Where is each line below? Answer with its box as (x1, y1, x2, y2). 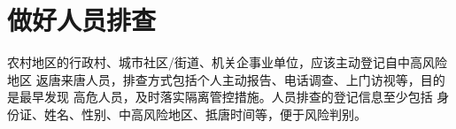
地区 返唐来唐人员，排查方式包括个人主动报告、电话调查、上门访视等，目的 (7, 70, 445, 88)
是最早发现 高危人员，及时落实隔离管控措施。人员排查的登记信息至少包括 (7, 87, 433, 106)
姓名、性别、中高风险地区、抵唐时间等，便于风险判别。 (43, 104, 367, 123)
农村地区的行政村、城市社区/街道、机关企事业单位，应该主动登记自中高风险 (7, 53, 447, 72)
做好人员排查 (7, 2, 157, 38)
